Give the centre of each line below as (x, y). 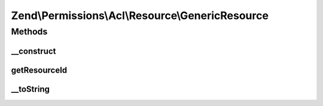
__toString (31, 89)
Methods (29, 32)
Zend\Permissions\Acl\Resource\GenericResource (140, 15)
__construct (33, 51)
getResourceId (39, 70)
